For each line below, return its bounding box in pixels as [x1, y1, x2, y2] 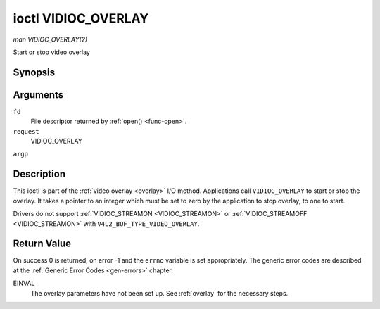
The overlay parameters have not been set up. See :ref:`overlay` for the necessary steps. [30, 289, 289, 297]
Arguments [13, 89, 64, 101]
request [13, 127, 40, 135]
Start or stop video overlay [13, 48, 91, 56]
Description [13, 168, 66, 180]
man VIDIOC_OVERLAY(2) [13, 35, 88, 44]
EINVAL [13, 279, 35, 288]
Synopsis [13, 66, 56, 78]
